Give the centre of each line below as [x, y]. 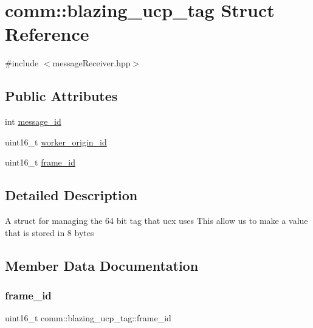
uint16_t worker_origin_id [56, 141]
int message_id [33, 121]
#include [22, 63]
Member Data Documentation [102, 265]
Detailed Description [71, 195]
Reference [47, 34]
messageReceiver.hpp [91, 63]
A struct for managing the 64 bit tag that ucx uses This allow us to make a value [156, 221]
